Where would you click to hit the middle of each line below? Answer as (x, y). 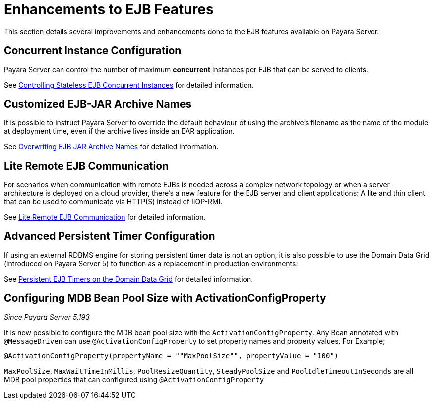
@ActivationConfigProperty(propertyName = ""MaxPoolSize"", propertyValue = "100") (171, 356)
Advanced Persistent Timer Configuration (110, 236)
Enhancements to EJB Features (109, 9)
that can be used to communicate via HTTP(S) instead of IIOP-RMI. (113, 202)
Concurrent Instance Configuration (93, 51)
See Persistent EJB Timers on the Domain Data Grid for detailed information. (129, 279)
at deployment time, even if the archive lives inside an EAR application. (119, 131)
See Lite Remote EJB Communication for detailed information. (105, 217)
